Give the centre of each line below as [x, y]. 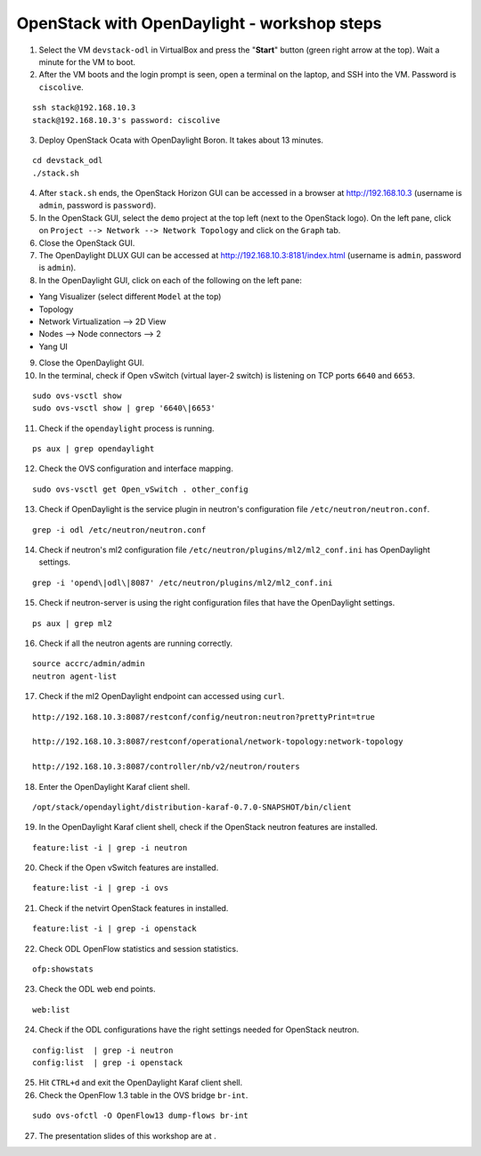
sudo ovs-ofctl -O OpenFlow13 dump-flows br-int [140, 1116]
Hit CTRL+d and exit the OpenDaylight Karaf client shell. [141, 1083]
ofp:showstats [63, 969]
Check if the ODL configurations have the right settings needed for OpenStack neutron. [199, 1030]
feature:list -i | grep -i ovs [101, 888]
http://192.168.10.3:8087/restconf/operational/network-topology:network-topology [218, 742]
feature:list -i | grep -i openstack [115, 929]
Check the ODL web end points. [97, 989]
